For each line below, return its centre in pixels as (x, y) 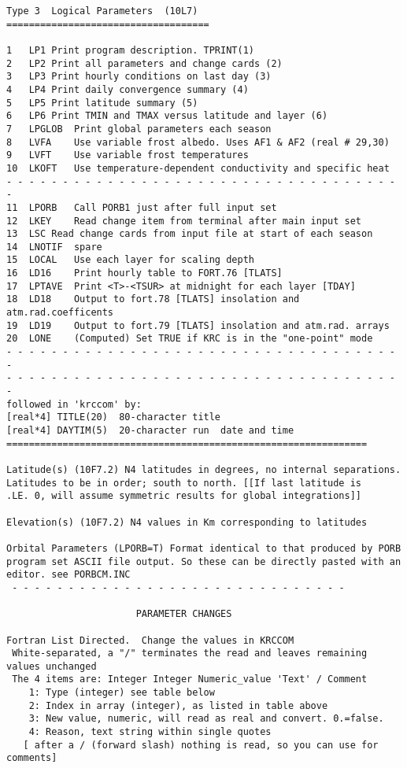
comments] (32, 758)
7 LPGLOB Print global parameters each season (139, 129)
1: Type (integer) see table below (122, 693)
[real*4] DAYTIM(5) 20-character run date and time (150, 430)
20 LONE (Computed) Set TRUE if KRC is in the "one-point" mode (190, 339)
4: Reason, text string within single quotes (150, 732)
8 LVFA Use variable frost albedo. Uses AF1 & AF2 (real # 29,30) (198, 142)
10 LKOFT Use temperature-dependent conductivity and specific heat (198, 168)
